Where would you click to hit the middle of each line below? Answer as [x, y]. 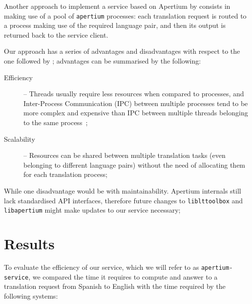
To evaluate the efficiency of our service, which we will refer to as [102, 267]
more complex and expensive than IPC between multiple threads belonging [136, 113]
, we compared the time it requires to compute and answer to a [123, 276]
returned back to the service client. [56, 34]
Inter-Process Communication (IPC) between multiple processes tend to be [136, 103]
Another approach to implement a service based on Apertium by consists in [117, 6]
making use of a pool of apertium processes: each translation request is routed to [125, 15]
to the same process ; [56, 122]
